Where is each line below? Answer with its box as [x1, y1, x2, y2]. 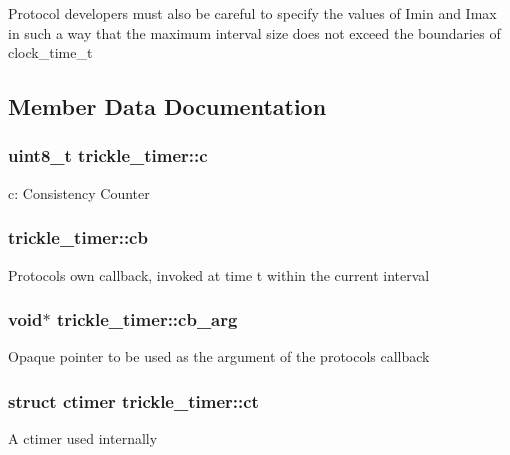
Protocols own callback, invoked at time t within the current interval [8, 264, 430, 285]
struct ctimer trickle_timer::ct [8, 388, 259, 413]
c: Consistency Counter [8, 182, 150, 203]
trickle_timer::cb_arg [56, 307, 238, 332]
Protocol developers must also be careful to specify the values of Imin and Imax [8, 3, 497, 23]
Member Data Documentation [8, 91, 327, 122]
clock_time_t [8, 42, 93, 63]
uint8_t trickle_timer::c [8, 143, 208, 168]
